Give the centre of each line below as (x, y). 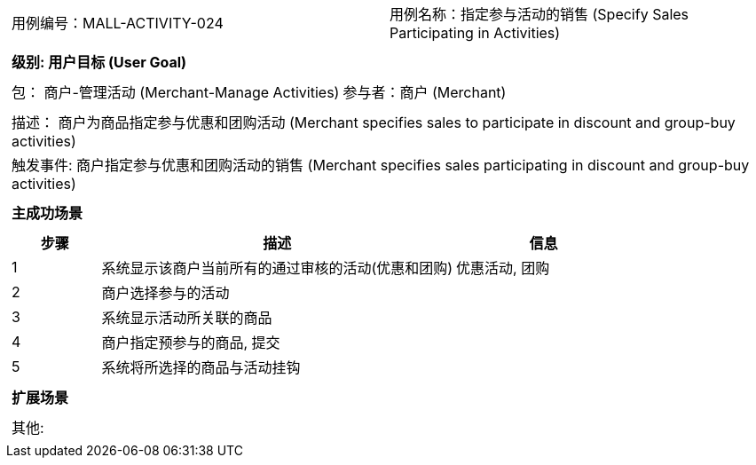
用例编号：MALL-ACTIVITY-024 (118, 23)
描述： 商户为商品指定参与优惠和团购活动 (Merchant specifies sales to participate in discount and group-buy (374, 122)
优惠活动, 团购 (503, 268)
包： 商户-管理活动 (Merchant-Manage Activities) (176, 92)
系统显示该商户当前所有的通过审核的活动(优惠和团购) (277, 268)
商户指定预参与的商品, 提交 (191, 343)
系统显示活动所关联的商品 (187, 318)
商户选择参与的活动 (165, 293)
